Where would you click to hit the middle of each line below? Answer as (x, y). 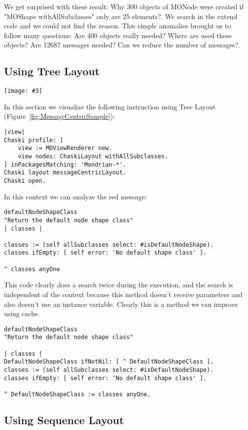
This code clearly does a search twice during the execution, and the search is (119, 285)
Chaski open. (25, 181)
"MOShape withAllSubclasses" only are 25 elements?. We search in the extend (121, 16)
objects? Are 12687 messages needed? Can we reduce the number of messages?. (122, 45)
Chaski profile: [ (34, 140)
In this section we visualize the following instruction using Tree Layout (110, 106)
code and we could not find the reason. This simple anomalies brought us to (118, 26)
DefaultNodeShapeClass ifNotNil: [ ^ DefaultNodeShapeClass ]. (109, 362)
